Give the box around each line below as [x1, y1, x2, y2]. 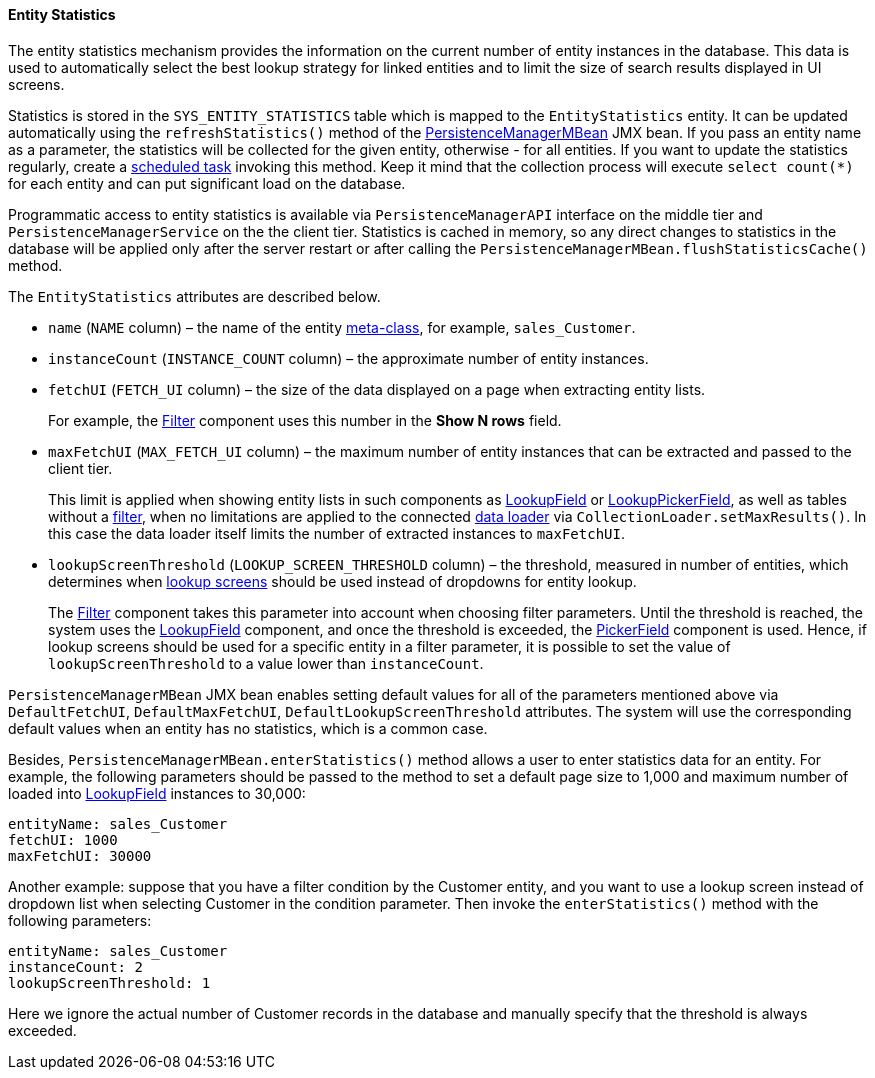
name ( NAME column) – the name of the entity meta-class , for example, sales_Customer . [48, 318, 636, 336]
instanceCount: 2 [8, 958, 143, 975]
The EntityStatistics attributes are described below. [8, 287, 381, 305]
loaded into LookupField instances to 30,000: [8, 784, 306, 802]
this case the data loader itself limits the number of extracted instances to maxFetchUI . [48, 524, 625, 542]
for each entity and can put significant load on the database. [8, 174, 406, 192]
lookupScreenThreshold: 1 [8, 974, 211, 991]
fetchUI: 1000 [8, 831, 118, 848]
